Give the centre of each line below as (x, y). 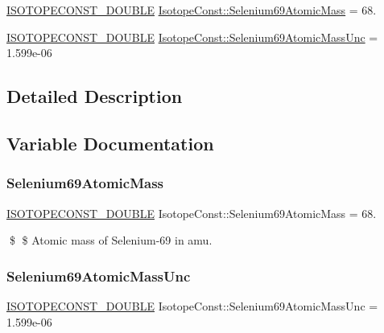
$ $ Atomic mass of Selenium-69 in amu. (111, 240)
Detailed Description (95, 96)
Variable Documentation (110, 143)
